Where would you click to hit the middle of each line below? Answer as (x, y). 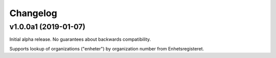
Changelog (33, 13)
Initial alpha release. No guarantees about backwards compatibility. (80, 39)
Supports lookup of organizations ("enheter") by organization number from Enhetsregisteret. (107, 48)
